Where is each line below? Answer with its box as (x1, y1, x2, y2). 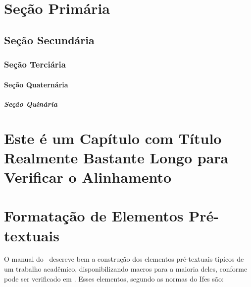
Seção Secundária (4, 32, 95, 47)
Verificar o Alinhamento (4, 166, 172, 187)
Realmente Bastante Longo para (4, 147, 229, 167)
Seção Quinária (4, 98, 57, 109)
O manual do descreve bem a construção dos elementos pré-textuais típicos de (4, 254, 244, 264)
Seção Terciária (4, 58, 66, 71)
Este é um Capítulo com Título (4, 128, 222, 148)
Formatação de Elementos (4, 206, 184, 226)
